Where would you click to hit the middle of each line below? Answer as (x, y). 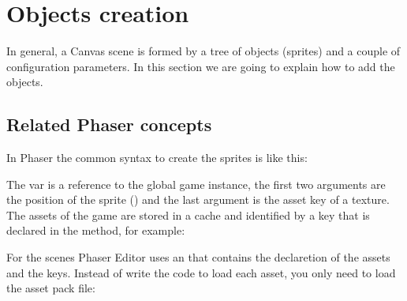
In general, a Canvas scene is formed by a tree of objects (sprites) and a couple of (203, 51)
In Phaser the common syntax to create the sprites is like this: (157, 158)
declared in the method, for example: (96, 230)
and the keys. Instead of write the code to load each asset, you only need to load (201, 272)
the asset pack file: (51, 288)
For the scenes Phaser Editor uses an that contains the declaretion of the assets (198, 257)
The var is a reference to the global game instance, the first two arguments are (196, 184)
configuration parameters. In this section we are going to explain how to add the (201, 66)
